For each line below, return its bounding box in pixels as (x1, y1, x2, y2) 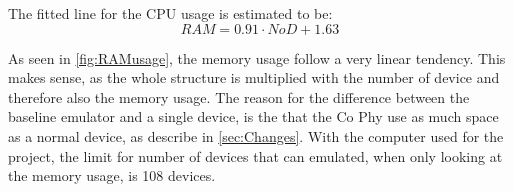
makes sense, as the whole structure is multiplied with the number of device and (8, 67, 500, 88)
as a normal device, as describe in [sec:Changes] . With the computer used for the (8, 125, 504, 146)
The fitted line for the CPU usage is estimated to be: (8, 3, 333, 23)
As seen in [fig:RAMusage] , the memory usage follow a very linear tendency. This (8, 47, 506, 68)
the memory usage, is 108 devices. (8, 165, 216, 186)
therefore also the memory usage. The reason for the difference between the (8, 86, 470, 107)
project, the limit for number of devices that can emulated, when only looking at (8, 145, 503, 166)
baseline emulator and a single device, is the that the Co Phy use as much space (8, 106, 499, 127)
